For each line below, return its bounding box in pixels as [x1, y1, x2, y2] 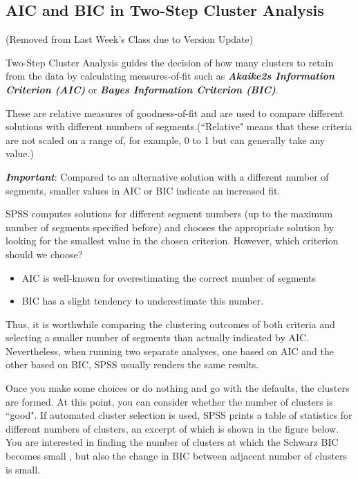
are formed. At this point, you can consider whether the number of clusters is [6, 394, 333, 408]
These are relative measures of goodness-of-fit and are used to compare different [6, 105, 344, 120]
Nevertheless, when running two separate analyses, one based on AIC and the [6, 343, 334, 358]
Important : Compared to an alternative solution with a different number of [6, 169, 329, 183]
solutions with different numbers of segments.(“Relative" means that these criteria [6, 119, 352, 134]
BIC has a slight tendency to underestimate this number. [21, 293, 264, 308]
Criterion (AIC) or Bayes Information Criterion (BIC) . [6, 82, 279, 96]
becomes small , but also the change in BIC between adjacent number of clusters [6, 449, 348, 463]
